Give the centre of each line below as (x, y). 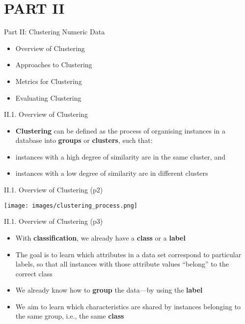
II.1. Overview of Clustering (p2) (54, 190)
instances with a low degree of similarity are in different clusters (112, 173)
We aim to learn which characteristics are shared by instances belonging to (128, 306)
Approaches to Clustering (54, 65)
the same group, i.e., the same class (70, 316)
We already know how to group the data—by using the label (109, 290)
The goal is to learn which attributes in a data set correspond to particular (128, 254)
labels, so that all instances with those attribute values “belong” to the (122, 264)
